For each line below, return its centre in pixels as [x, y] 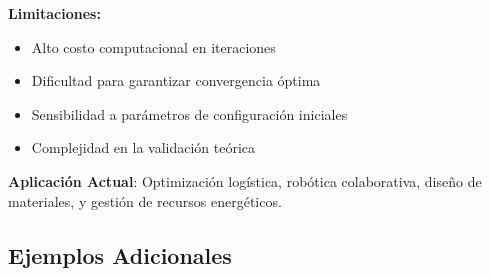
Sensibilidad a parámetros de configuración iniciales [189, 113]
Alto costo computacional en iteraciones [153, 46]
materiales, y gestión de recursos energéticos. [145, 200]
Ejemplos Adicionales [120, 254]
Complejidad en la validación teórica [143, 147]
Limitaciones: [54, 13]
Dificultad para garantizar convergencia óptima [176, 80]
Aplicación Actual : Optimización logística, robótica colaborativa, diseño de [245, 180]
